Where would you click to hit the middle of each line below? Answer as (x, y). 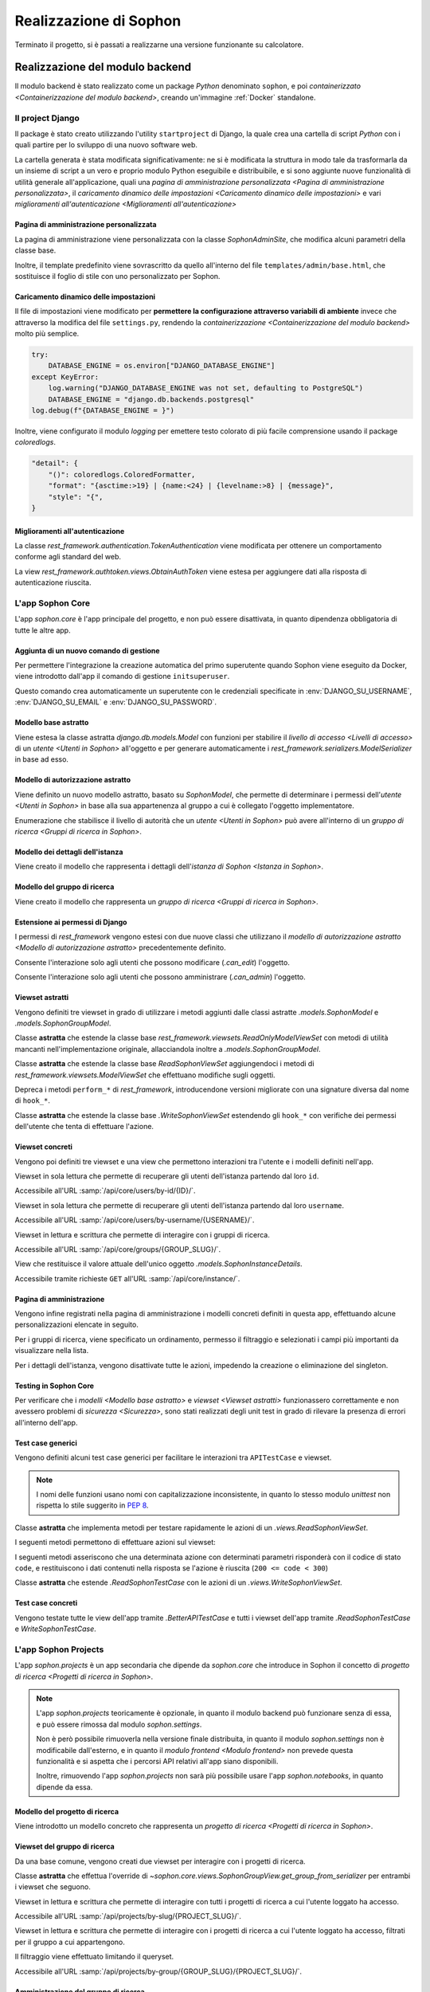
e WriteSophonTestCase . (55, 1629)
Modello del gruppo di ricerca (64, 887)
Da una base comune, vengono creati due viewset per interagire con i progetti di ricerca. (160, 1861)
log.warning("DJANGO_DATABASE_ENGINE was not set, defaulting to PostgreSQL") (206, 388)
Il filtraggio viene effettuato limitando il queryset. (94, 1957)
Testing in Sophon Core (55, 1386)
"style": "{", (76, 497)
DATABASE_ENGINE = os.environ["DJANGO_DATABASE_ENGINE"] (162, 366)
